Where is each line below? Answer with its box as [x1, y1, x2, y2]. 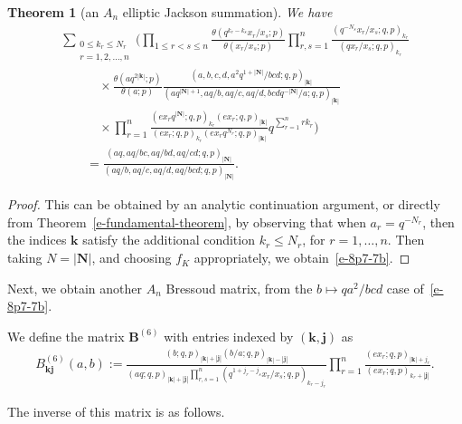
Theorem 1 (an [7, 3, 99, 21]
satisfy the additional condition [82, 230, 255, 249]
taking [7, 248, 42, 267]
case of [386, 278, 424, 297]
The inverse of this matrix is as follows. [7, 402, 225, 421]
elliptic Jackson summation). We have [122, 3, 333, 21]
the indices [7, 230, 67, 249]
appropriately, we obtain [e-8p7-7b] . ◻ [193, 248, 410, 267]
